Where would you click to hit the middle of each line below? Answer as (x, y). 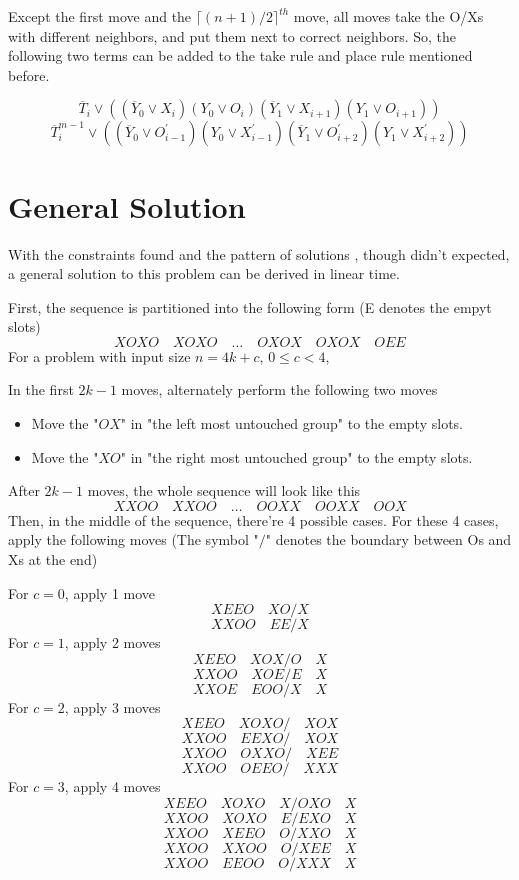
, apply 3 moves (112, 706)
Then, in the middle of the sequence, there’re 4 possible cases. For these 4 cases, (253, 519)
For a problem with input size (99, 355)
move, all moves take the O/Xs (388, 16)
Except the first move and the (100, 16)
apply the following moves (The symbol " (133, 539)
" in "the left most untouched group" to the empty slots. (291, 423)
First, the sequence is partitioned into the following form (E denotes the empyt (250, 306)
